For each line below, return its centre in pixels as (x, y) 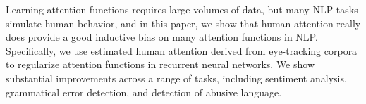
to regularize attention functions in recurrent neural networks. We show (160, 64)
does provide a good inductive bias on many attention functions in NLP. (162, 37)
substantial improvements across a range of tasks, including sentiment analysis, (176, 78)
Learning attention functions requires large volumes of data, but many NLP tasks (182, 9)
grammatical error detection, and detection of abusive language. (144, 92)
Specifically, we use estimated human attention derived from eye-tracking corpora (182, 50)
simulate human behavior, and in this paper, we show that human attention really (183, 23)
